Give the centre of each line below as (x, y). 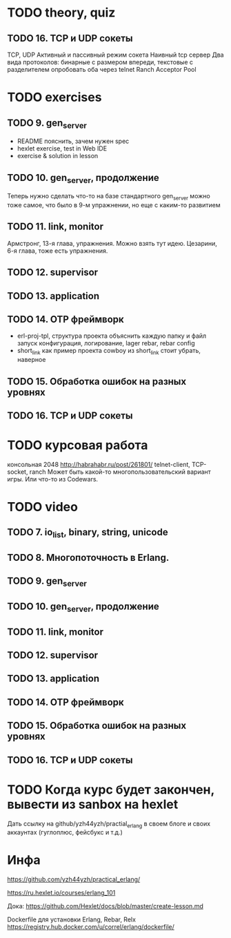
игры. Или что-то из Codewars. (53, 479)
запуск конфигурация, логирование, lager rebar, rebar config (106, 343)
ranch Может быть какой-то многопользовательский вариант (120, 472)
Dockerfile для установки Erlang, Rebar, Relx (72, 919)
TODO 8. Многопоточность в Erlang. (88, 558)
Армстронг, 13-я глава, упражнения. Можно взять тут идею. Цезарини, (112, 243)
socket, (18, 472)
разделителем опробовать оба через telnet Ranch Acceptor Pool (102, 69)
